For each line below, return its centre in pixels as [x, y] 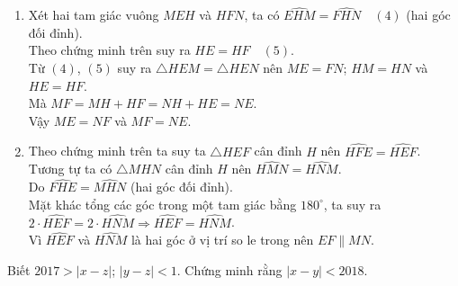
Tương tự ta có [70, 169]
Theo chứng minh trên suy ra [109, 50]
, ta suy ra [352, 204]
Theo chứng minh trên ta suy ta [117, 151]
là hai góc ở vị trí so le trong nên [222, 240]
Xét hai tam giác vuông [94, 15]
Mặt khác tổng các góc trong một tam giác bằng [162, 204]
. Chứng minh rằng [229, 270]
